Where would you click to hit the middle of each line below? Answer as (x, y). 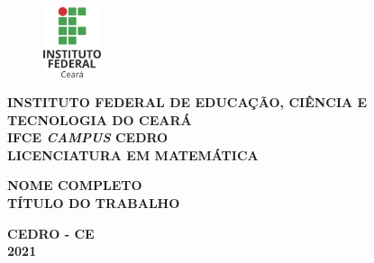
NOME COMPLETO (75, 185)
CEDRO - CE (51, 233)
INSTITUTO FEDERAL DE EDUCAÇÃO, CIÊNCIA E (187, 102)
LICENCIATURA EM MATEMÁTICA (133, 154)
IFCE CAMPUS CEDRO (88, 137)
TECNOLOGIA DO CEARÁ (100, 119)
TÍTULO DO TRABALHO (94, 203)
